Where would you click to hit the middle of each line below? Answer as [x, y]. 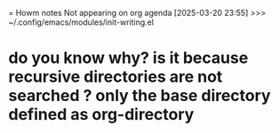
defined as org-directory [101, 115]
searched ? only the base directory [140, 96]
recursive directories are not [116, 77]
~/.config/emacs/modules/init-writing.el [81, 22]
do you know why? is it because [128, 58]
